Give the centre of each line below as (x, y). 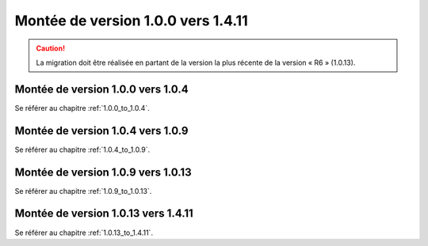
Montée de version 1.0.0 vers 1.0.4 (102, 89)
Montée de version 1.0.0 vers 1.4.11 (132, 21)
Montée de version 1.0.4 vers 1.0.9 (101, 131)
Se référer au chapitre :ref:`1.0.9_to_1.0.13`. (83, 191)
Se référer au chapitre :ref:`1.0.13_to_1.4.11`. (84, 233)
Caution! (51, 48)
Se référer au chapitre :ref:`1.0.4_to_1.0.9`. (82, 149)
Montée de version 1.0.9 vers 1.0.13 (103, 172)
